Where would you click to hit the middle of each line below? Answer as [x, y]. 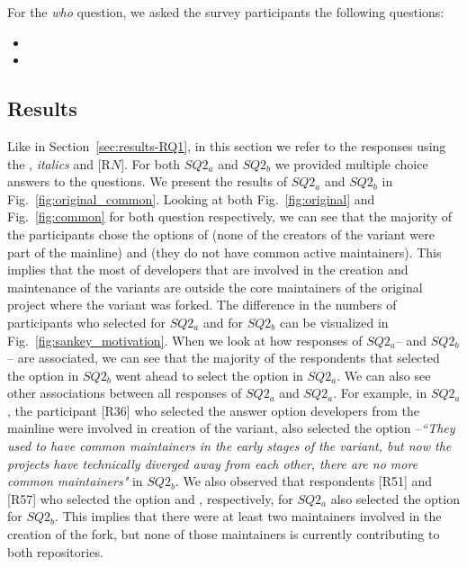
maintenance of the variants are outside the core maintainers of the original [215, 287]
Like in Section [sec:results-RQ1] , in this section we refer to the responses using [227, 145]
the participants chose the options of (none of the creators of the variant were [221, 234]
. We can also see [384, 375]
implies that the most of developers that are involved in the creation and [208, 270]
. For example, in [380, 393]
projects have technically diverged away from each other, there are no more [213, 463]
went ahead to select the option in [209, 375]
